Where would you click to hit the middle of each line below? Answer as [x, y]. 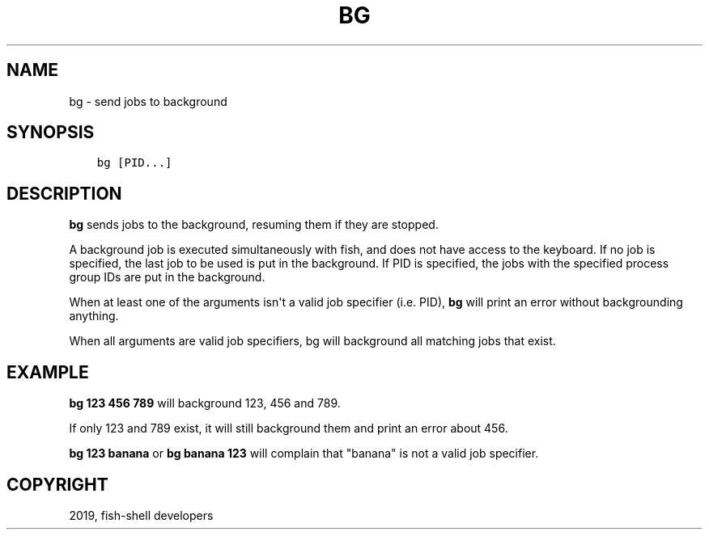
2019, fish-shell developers [141, 515]
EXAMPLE [48, 372]
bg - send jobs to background [148, 101]
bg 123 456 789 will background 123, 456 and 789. [205, 403]
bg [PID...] [134, 163]
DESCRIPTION [64, 193]
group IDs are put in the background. [167, 277]
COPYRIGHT [57, 484]
